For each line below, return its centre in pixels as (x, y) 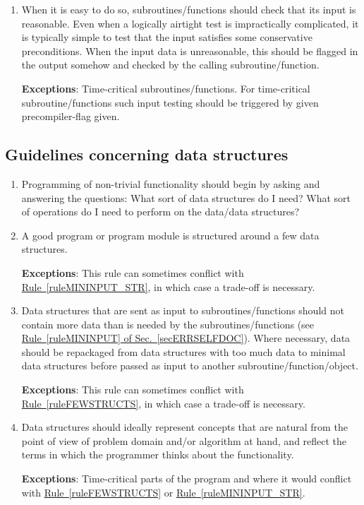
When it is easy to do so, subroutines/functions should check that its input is (189, 9)
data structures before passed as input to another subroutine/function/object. (190, 366)
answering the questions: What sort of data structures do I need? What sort (186, 197)
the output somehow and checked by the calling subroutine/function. (170, 65)
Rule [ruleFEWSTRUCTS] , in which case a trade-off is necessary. (163, 403)
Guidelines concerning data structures (147, 154)
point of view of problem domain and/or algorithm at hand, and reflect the (184, 440)
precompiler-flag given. (71, 116)
